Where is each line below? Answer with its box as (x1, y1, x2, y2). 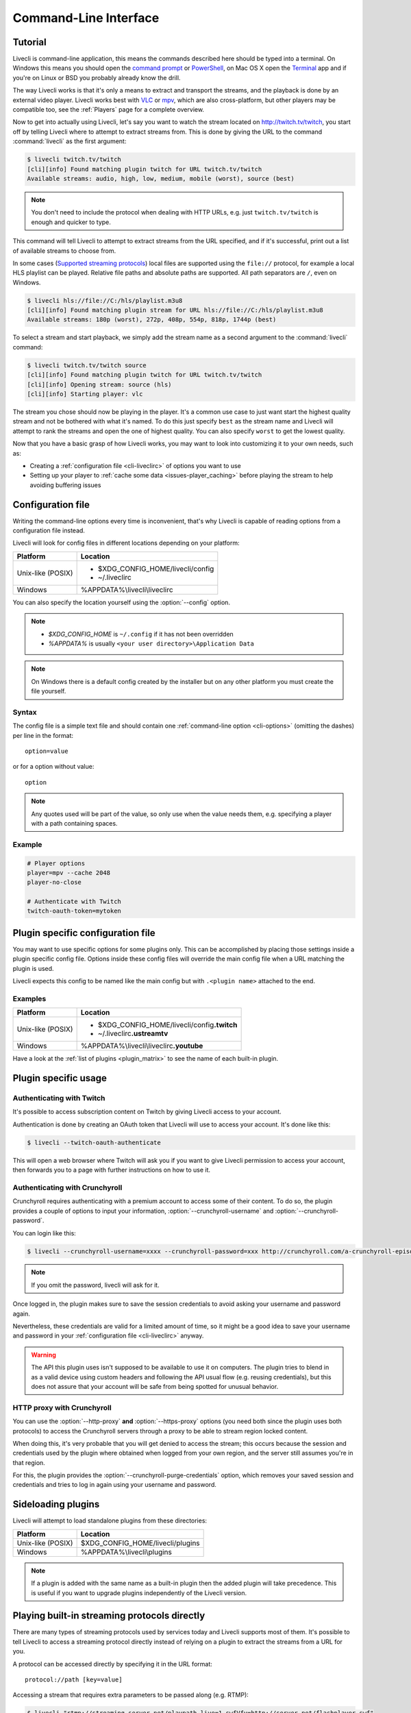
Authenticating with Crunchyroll (12, 1183, 123, 1192)
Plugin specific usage (12, 1072, 108, 1084)
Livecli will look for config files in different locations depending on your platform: (12, 539, 240, 547)
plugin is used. (12, 964, 54, 972)
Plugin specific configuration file (12, 927, 155, 939)
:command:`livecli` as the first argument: (12, 137, 127, 145)
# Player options (27, 859, 86, 867)
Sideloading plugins (12, 1499, 100, 1510)
